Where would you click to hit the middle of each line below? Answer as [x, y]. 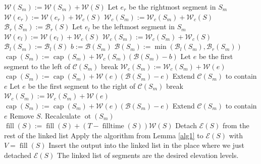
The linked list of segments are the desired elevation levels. [148, 155]
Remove [22, 115]
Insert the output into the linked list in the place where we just [146, 145]
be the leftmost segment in [133, 26]
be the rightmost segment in [172, 7]
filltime [113, 126]
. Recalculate [61, 115]
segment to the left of [37, 66]
